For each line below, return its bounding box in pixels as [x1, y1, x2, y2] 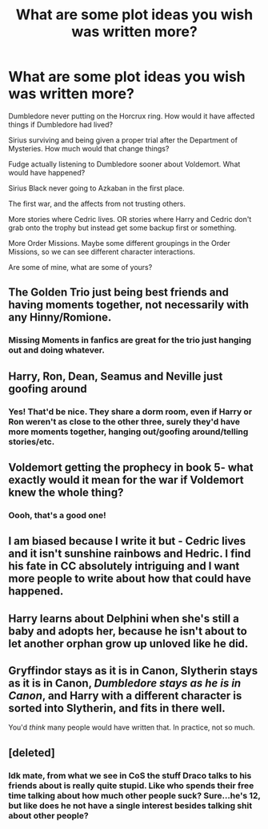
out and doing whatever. [8, 344, 106, 356]
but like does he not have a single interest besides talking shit [8, 799, 253, 811]
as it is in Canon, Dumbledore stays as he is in [8, 677, 242, 690]
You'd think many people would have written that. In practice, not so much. [8, 722, 255, 732]
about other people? [8, 810, 90, 821]
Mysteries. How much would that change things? [8, 143, 170, 153]
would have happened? [8, 167, 86, 177]
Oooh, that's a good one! [8, 509, 106, 521]
